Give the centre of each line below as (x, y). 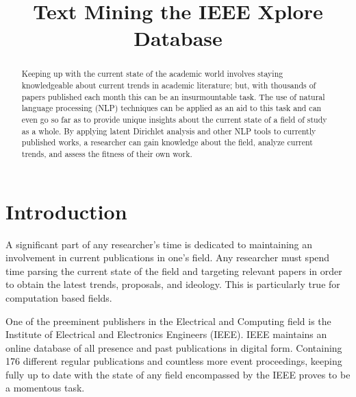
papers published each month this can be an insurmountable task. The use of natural (173, 96)
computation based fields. (59, 297)
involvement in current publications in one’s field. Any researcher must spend (168, 257)
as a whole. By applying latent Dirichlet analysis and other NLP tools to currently (169, 131)
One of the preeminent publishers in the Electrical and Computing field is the (168, 321)
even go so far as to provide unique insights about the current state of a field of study (174, 119)
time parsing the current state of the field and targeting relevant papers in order (174, 270)
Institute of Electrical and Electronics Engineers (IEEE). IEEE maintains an (166, 334)
